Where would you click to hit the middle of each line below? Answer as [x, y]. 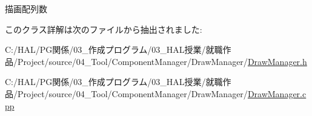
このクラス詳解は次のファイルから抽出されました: [104, 29]
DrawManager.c [277, 93]
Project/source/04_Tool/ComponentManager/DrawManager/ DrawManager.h [162, 61]
